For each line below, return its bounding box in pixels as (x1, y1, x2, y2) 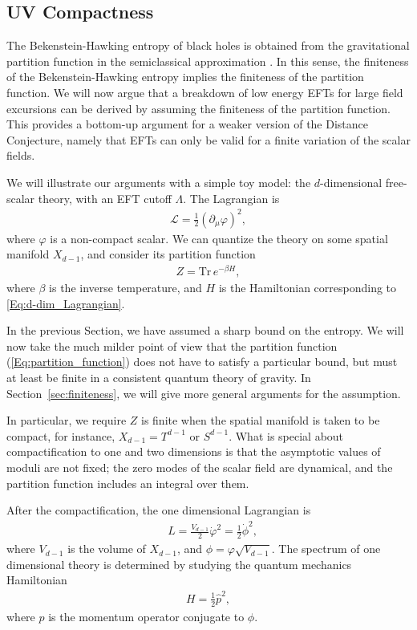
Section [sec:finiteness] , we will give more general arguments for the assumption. (6, 384, 401, 401)
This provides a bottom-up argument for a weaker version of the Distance (6, 116, 369, 132)
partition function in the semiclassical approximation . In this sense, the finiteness (6, 52, 409, 69)
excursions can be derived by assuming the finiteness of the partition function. (6, 100, 391, 116)
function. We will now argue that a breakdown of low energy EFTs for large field (6, 83, 403, 100)
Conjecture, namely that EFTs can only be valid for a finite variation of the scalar (6, 131, 411, 148)
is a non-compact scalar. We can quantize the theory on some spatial (50, 230, 388, 246)
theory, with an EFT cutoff (38, 189, 172, 206)
